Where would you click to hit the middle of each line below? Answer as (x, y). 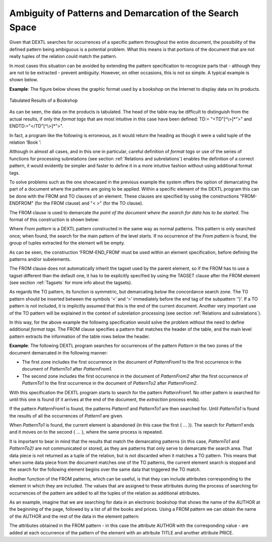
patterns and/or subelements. (40, 259)
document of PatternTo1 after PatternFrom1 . (67, 369)
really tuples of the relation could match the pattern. (63, 56)
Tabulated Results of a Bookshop (44, 100)
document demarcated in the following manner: (58, 352)
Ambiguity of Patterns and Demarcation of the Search (124, 13)
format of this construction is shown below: (54, 219)
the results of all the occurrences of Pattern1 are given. (66, 415)
